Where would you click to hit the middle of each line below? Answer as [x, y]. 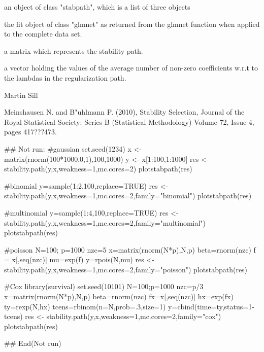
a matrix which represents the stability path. [74, 50]
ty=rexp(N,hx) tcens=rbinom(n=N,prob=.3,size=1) [85, 306]
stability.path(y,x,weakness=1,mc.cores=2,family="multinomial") [105, 222]
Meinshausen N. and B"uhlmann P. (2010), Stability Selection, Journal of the [124, 112]
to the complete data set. [43, 34]
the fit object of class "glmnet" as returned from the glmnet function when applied [132, 24]
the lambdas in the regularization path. [65, 77]
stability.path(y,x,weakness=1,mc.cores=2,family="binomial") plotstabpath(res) [128, 196]
